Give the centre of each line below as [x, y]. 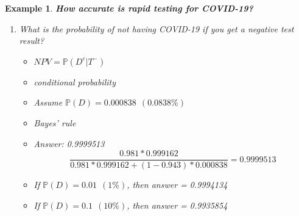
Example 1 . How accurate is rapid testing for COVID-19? [129, 8]
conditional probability [75, 81]
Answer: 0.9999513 [69, 143]
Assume [48, 102]
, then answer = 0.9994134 [177, 185]
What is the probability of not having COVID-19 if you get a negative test [157, 28]
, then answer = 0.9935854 [177, 205]
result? [32, 41]
